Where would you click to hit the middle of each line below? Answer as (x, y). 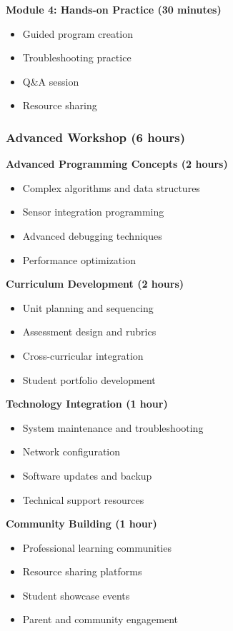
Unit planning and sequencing (88, 307)
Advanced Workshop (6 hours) (96, 137)
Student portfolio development (89, 379)
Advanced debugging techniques (92, 235)
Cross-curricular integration (83, 355)
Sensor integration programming (93, 212)
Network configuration (71, 451)
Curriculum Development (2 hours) (95, 284)
